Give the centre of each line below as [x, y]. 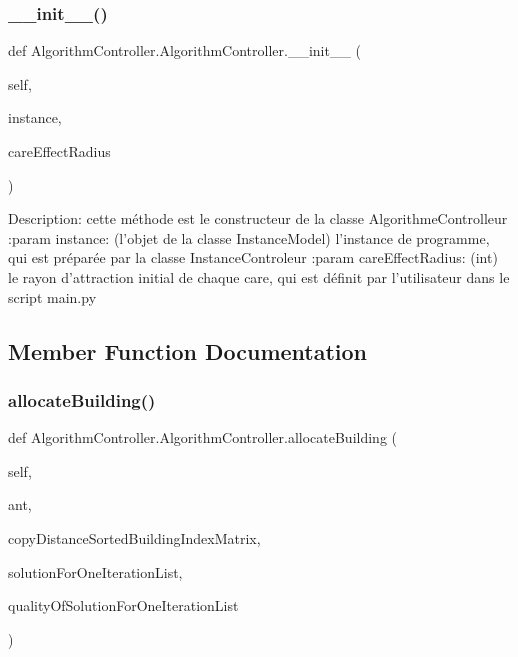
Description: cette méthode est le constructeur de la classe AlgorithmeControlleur [258, 218]
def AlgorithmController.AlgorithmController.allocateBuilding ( [203, 437]
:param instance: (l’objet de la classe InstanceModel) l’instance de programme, [249, 237]
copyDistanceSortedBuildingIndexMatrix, [134, 537]
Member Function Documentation [188, 350]
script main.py [52, 296]
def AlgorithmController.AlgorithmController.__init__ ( [185, 50]
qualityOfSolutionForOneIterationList [123, 605]
